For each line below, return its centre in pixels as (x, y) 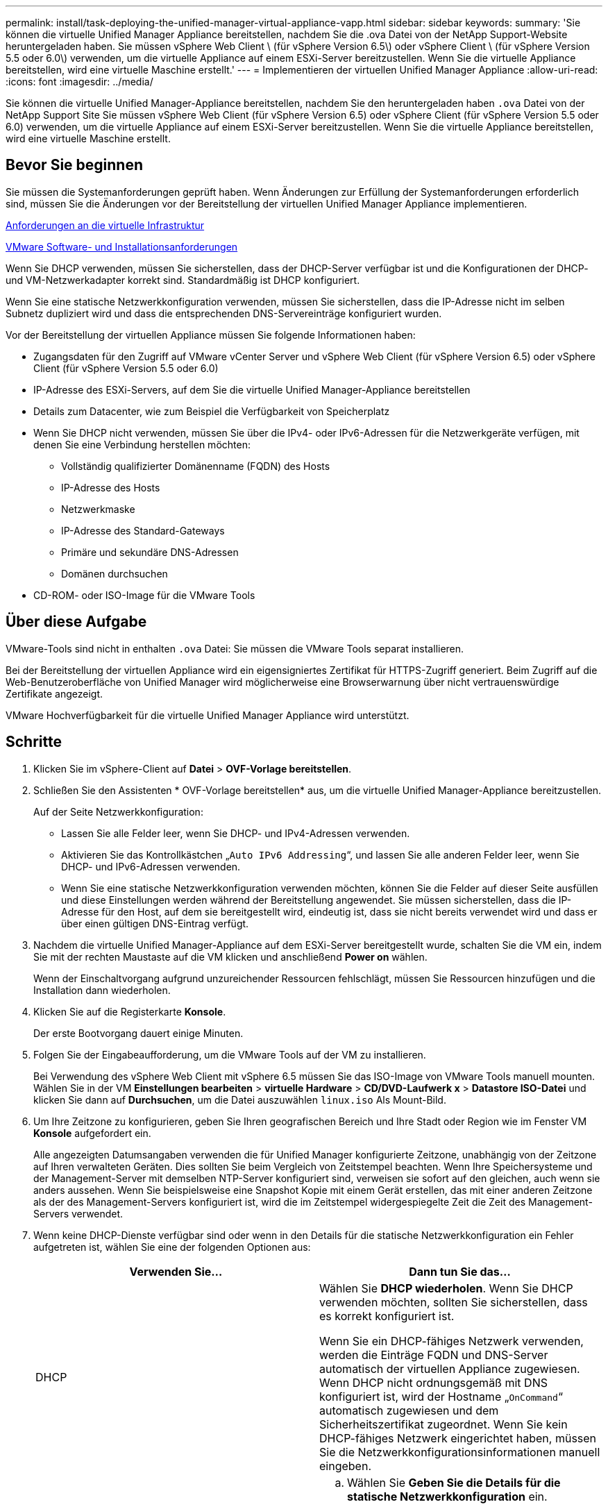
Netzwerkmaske (98, 509)
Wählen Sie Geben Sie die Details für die (454, 1482)
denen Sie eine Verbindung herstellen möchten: (142, 444)
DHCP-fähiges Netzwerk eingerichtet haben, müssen (458, 1438)
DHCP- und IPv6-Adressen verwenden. (151, 866)
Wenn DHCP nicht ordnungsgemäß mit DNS (433, 1382)
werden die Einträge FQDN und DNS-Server (434, 1355)
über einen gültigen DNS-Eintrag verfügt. (155, 923)
